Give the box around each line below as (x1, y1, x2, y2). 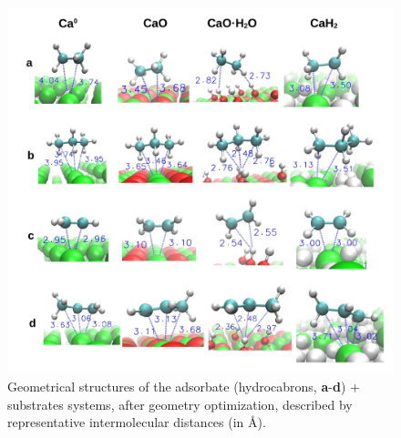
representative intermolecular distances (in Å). (7, 413, 266, 432)
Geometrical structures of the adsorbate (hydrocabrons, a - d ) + (7, 377, 360, 396)
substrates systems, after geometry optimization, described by (7, 394, 353, 413)
